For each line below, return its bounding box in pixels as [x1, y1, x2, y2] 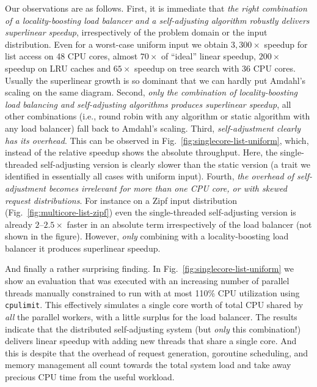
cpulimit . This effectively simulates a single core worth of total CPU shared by [5, 298, 304, 311]
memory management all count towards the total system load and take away [5, 358, 291, 371]
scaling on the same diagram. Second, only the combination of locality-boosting [5, 86, 298, 99]
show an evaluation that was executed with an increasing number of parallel [5, 274, 290, 287]
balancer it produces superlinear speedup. [5, 241, 161, 254]
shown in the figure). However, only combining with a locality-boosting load [5, 230, 289, 242]
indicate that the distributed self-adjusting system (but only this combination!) [5, 322, 301, 335]
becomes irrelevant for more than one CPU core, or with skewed [48, 181, 287, 194]
